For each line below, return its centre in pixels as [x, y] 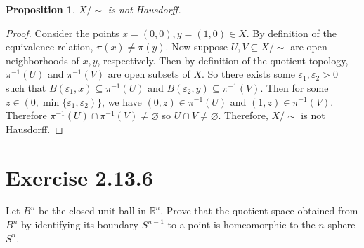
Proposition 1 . [40, 9]
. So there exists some [248, 74]
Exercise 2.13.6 [79, 177]
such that [26, 87]
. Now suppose [197, 47]
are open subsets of [149, 74]
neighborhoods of [43, 60]
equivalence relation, [50, 47]
